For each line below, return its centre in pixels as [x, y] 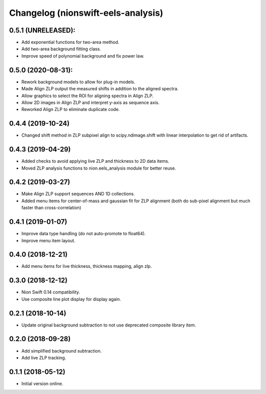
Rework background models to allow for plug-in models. [78, 82]
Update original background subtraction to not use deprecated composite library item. [109, 325]
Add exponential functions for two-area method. [70, 42]
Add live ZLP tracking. [44, 358]
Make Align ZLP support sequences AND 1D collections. [78, 194]
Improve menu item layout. [49, 240]
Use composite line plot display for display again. [71, 299]
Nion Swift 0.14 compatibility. [51, 292]
